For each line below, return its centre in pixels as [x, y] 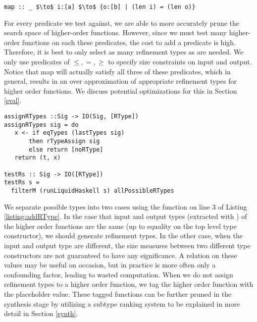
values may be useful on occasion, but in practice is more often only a [110, 265]
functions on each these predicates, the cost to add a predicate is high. [129, 42]
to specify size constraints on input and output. [180, 62]
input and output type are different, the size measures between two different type [127, 245]
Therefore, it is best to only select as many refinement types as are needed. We [124, 52]
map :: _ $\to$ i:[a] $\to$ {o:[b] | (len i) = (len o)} [100, 7]
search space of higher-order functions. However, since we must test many [116, 32]
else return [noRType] [66, 149]
